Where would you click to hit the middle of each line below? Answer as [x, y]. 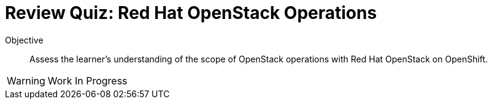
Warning [26, 80]
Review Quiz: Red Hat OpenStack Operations [191, 13]
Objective [24, 40]
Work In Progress [87, 80]
